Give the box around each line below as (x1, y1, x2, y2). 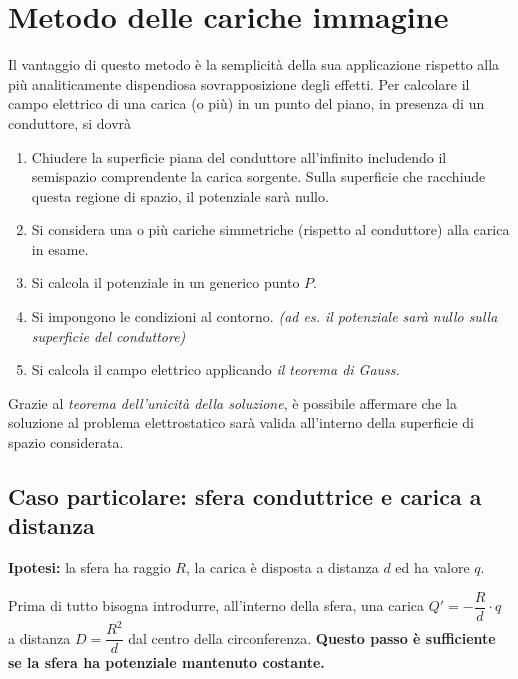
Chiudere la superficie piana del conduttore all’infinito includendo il (31, 146, 447, 167)
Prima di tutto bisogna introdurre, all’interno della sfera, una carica (8, 595, 425, 616)
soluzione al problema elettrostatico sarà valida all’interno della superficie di (8, 412, 475, 433)
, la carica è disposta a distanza (186, 557, 379, 578)
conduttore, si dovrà (8, 112, 132, 133)
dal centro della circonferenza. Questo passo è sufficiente (128, 627, 496, 648)
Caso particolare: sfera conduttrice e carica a (8, 481, 482, 512)
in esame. (31, 238, 89, 259)
